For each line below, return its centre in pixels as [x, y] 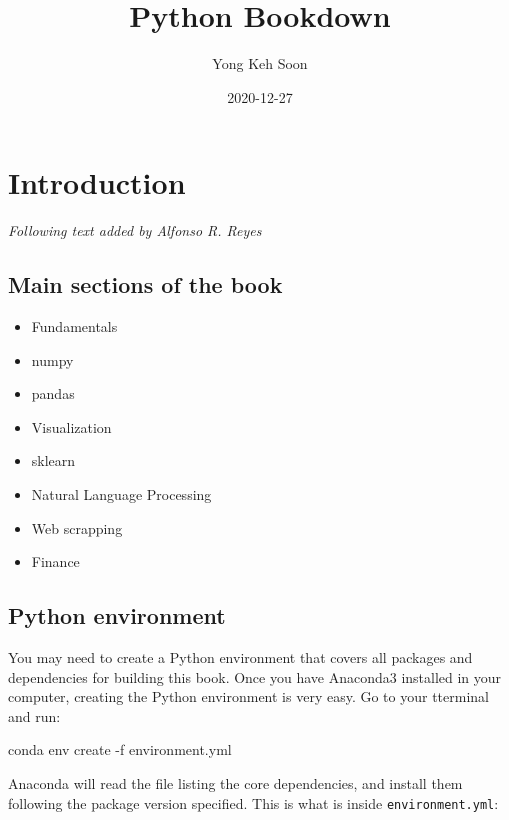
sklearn [53, 460]
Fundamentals [74, 326]
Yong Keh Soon [260, 63]
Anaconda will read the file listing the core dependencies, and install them [235, 782]
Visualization [71, 426]
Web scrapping [77, 527]
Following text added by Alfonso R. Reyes [135, 230]
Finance [55, 561]
